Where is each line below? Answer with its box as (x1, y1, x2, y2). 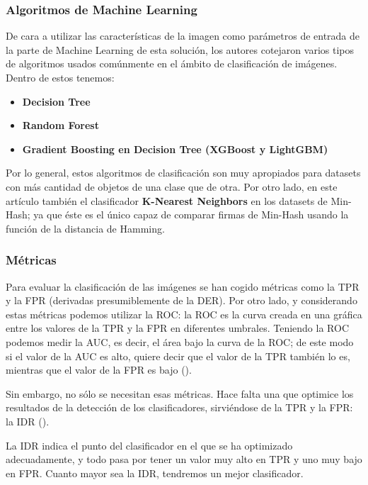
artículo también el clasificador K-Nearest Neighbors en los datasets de (6, 193, 328, 208)
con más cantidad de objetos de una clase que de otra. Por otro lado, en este (6, 179, 338, 194)
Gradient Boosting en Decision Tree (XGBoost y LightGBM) (22, 141, 328, 156)
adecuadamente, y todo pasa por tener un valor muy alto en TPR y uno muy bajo (6, 452, 362, 467)
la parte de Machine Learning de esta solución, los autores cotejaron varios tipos (6, 42, 354, 57)
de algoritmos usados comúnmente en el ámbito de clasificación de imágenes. (6, 56, 338, 71)
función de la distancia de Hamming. (6, 221, 165, 235)
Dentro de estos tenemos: (6, 70, 115, 84)
